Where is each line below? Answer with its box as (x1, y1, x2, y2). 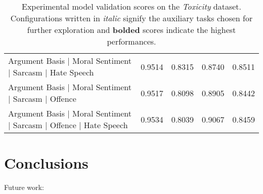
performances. (107, 35, 156, 47)
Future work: (4, 182, 44, 192)
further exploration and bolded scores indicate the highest (27, 24, 236, 35)
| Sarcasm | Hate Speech (8, 66, 94, 78)
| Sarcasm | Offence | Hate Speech (8, 119, 128, 131)
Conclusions (4, 152, 89, 173)
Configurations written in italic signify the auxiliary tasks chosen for (10, 12, 253, 24)
